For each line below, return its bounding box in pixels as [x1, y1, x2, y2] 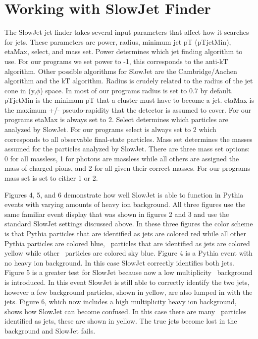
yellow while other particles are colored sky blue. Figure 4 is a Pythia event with [4, 248, 253, 258]
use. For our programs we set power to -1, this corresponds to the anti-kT [4, 56, 228, 66]
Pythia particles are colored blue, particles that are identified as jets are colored [4, 238, 250, 248]
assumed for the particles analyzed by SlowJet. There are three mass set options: [4, 143, 250, 154]
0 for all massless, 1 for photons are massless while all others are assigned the [4, 153, 239, 163]
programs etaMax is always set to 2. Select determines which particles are [4, 114, 228, 125]
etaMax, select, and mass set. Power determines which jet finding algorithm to [4, 46, 243, 57]
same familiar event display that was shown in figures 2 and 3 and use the [4, 208, 229, 219]
